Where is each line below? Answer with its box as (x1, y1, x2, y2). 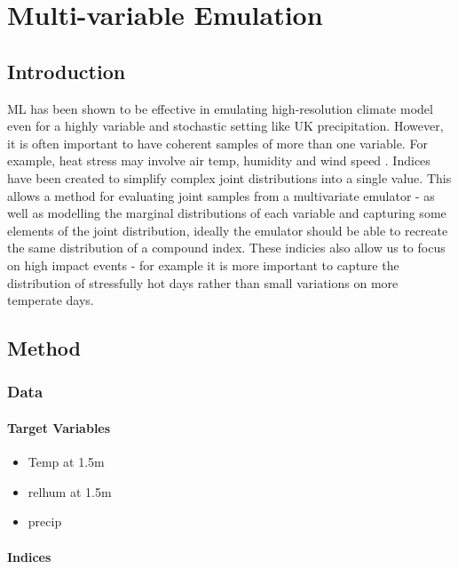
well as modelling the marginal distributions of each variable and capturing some (7, 204, 446, 222)
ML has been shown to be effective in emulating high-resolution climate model (7, 99, 433, 117)
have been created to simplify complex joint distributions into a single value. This (7, 168, 452, 187)
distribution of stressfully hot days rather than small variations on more (7, 273, 399, 292)
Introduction (7, 57, 126, 84)
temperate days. (7, 291, 94, 309)
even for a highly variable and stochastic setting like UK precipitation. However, (7, 116, 444, 135)
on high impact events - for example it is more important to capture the (7, 255, 399, 274)
